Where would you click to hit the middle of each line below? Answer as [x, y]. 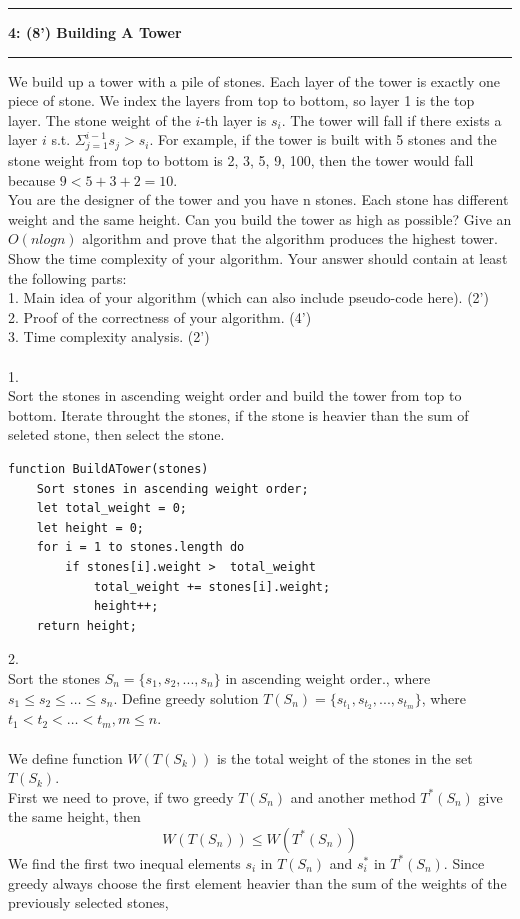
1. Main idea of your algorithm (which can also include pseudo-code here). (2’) [248, 297]
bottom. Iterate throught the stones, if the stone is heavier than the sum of [238, 414]
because [32, 179]
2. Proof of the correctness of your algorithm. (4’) [160, 316]
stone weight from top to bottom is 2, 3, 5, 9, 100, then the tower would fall [241, 160]
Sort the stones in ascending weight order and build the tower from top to [235, 395]
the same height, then [74, 816]
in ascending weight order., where [328, 677]
